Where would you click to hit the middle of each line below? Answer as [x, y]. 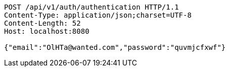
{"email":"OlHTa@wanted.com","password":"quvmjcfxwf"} [115, 47]
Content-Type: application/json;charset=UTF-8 [98, 15]
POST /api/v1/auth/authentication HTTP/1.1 [91, 7]
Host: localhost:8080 [47, 31]
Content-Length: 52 [42, 23]
